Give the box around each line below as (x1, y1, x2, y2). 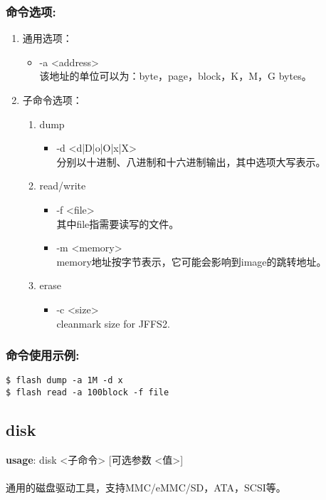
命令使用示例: (6, 346, 80, 364)
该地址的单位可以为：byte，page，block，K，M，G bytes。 (39, 68, 312, 83)
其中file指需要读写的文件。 (56, 216, 179, 231)
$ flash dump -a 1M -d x (6, 375, 123, 386)
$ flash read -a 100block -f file (6, 387, 169, 397)
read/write (39, 178, 86, 193)
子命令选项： (22, 93, 83, 107)
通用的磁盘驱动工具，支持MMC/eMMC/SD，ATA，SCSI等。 (6, 480, 286, 495)
